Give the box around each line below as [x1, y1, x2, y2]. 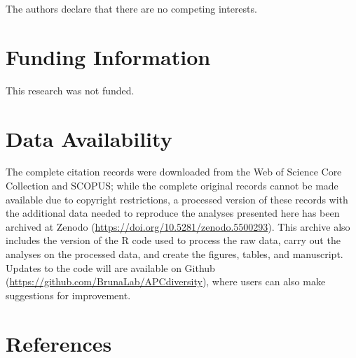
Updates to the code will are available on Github [6, 260, 215, 275]
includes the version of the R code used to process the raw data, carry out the [6, 233, 341, 248]
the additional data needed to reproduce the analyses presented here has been [6, 206, 340, 220]
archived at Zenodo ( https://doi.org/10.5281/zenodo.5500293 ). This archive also [6, 219, 350, 234]
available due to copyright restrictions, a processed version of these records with [6, 192, 348, 206]
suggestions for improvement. [6, 287, 131, 302]
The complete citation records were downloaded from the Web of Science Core [6, 164, 342, 179]
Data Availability [6, 124, 172, 152]
